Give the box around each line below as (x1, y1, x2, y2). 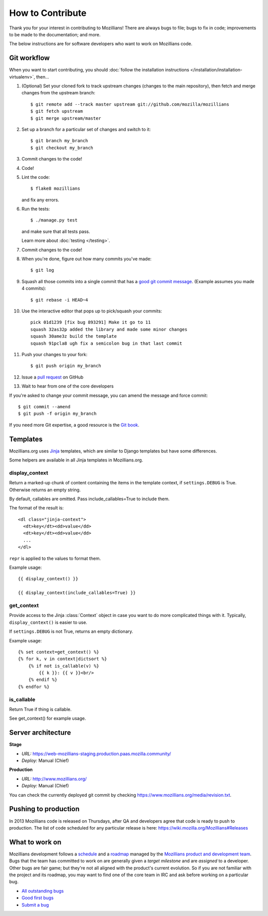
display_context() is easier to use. (9, 619, 87, 625)
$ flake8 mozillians (30, 186, 80, 191)
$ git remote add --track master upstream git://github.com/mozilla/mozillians (30, 101, 229, 107)
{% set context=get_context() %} (18, 649, 99, 655)
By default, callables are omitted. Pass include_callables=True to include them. (9, 496, 170, 502)
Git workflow (9, 54, 50, 62)
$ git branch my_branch (30, 138, 88, 144)
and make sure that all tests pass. (21, 229, 90, 234)
